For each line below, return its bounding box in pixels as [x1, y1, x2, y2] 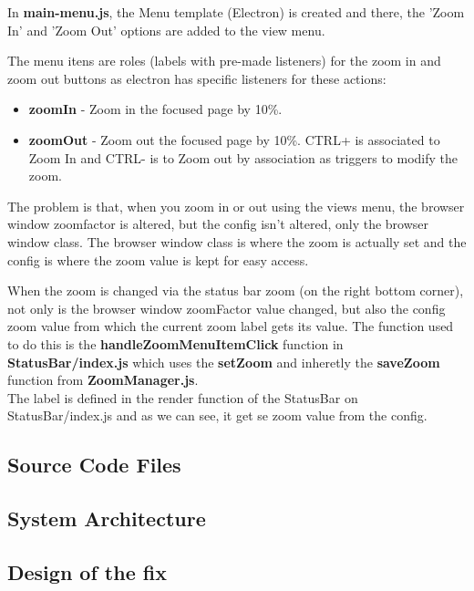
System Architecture [7, 504, 206, 533]
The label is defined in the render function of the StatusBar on [7, 388, 358, 407]
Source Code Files [7, 451, 181, 479]
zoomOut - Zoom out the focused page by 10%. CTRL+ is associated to [28, 130, 440, 149]
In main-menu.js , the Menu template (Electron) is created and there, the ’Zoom [7, 3, 465, 21]
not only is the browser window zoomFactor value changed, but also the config [7, 298, 446, 317]
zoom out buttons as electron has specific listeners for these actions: [7, 68, 386, 88]
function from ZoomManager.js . [7, 370, 199, 389]
